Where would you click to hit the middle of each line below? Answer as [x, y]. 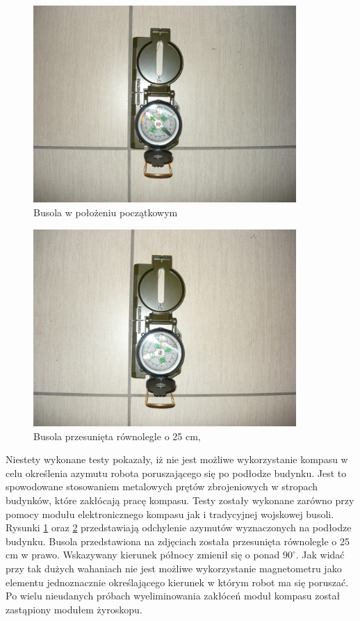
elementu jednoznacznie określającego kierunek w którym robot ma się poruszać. [177, 582]
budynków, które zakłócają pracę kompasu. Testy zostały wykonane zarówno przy [180, 500]
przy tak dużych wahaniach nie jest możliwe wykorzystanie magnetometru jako [174, 568]
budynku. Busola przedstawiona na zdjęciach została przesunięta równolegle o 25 [178, 541]
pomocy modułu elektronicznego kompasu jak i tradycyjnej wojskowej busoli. [170, 514]
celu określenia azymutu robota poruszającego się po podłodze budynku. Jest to [176, 473]
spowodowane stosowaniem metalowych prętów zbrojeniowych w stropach [162, 486]
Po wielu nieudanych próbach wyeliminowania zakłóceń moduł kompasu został [173, 596]
